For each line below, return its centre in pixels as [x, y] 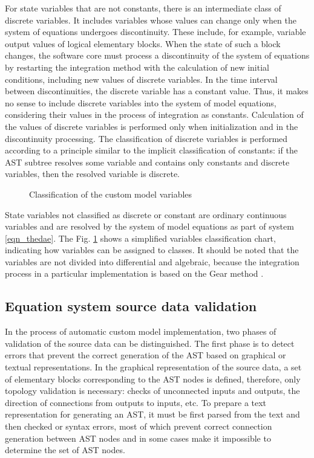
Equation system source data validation [131, 306]
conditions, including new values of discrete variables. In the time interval [141, 79]
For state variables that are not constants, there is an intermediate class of [143, 8]
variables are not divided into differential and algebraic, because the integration [152, 261]
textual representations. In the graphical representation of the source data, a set [153, 367]
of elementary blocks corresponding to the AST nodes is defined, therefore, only [153, 379]
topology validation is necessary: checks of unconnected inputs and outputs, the [152, 391]
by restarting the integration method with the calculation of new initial [137, 67]
